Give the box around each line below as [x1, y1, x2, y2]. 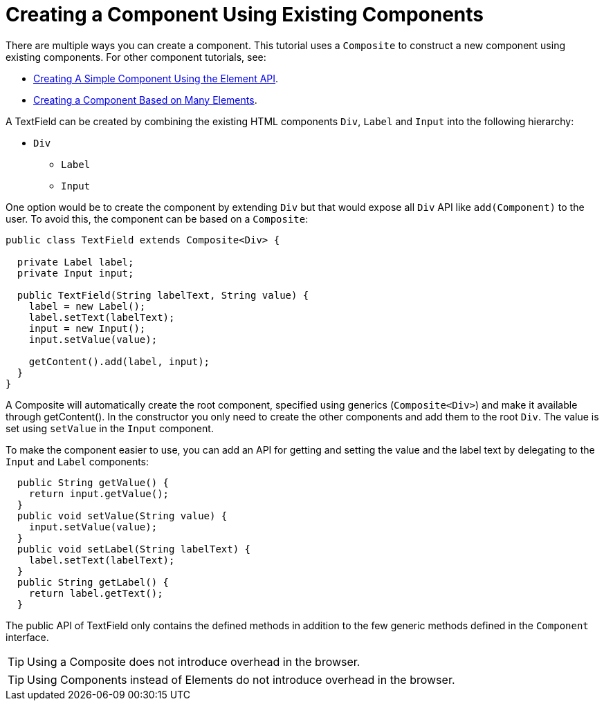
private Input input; [17, 267, 134, 279]
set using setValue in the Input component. [6, 422, 214, 434]
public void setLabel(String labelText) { [17, 543, 251, 555]
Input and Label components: [6, 455, 149, 467]
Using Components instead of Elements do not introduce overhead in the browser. [27, 672, 455, 687]
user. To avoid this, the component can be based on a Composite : [6, 212, 309, 225]
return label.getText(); [28, 587, 163, 599]
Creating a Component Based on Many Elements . [33, 93, 257, 106]
